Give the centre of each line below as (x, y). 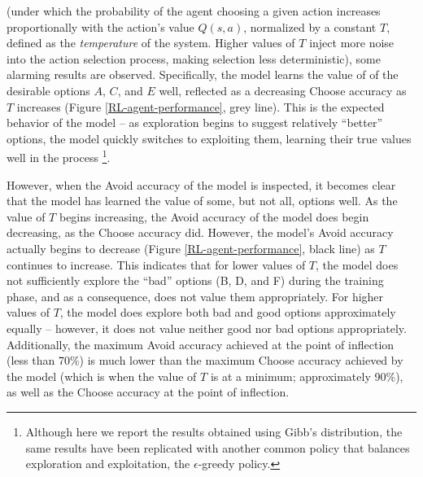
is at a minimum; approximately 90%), (307, 376)
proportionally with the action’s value (100, 26)
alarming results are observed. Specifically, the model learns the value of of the (203, 74)
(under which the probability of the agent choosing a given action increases (194, 11)
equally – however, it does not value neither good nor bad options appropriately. (207, 328)
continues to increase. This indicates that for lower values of (156, 264)
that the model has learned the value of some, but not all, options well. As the (202, 201)
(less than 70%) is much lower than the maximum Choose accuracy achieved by (205, 360)
